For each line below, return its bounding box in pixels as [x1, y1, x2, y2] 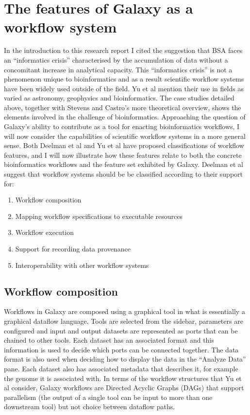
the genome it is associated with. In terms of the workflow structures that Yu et [4, 373, 242, 383]
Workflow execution [15, 227, 74, 237]
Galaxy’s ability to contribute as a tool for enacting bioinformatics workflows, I [4, 121, 240, 132]
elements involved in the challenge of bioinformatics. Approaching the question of [4, 112, 246, 122]
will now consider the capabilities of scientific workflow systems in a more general [4, 131, 246, 141]
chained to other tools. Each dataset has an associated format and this [4, 335, 214, 345]
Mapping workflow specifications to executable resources [15, 211, 183, 221]
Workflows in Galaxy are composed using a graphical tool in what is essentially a [4, 306, 245, 316]
